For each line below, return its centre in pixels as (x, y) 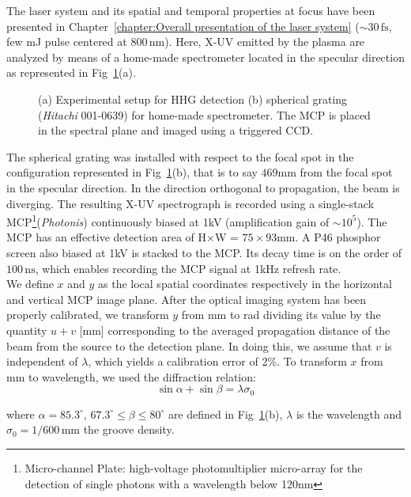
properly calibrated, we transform (88, 315)
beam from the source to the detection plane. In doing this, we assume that (189, 345)
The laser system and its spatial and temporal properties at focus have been (191, 10)
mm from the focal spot (335, 172)
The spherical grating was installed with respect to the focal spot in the (180, 156)
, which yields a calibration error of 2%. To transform (217, 361)
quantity (27, 330)
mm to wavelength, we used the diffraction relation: (131, 376)
